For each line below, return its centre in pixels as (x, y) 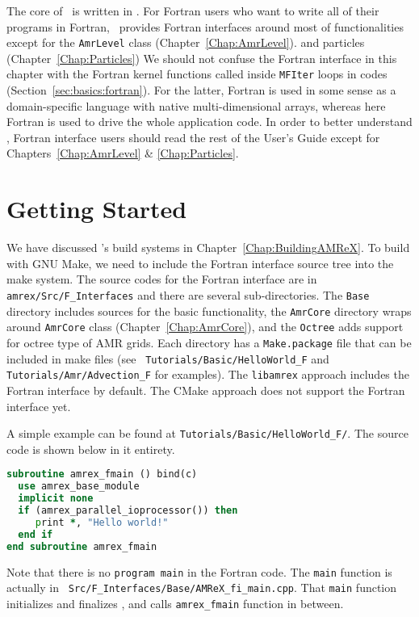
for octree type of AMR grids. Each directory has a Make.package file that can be (209, 342)
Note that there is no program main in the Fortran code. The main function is (199, 571)
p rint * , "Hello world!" (102, 522)
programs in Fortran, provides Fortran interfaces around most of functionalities (205, 26)
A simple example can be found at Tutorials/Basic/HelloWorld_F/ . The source (207, 433)
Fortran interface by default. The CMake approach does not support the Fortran (206, 390)
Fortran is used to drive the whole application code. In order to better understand (209, 122)
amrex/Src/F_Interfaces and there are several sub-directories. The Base (188, 295)
